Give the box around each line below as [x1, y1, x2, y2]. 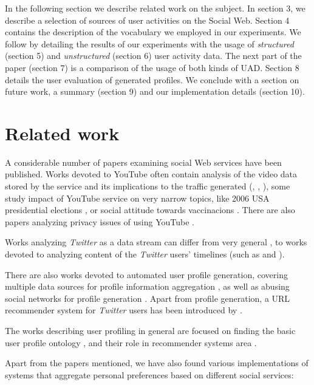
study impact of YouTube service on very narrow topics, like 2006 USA [5, 191, 270, 204]
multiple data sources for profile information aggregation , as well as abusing [5, 280, 290, 293]
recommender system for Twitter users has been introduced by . [5, 304, 242, 316]
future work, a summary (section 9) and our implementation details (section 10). [5, 85, 305, 98]
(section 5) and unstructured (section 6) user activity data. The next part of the [5, 49, 302, 62]
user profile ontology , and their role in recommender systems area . [5, 336, 257, 349]
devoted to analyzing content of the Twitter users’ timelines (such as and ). [5, 248, 285, 261]
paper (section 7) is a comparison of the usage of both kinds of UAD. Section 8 [5, 61, 299, 73]
